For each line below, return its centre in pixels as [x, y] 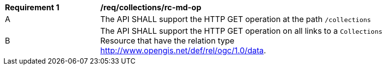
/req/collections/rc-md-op [151, 7]
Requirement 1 [32, 7]
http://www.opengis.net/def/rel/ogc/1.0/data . [183, 50]
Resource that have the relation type [167, 41]
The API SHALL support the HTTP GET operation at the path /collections [236, 19]
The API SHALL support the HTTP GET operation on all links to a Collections [241, 31]
